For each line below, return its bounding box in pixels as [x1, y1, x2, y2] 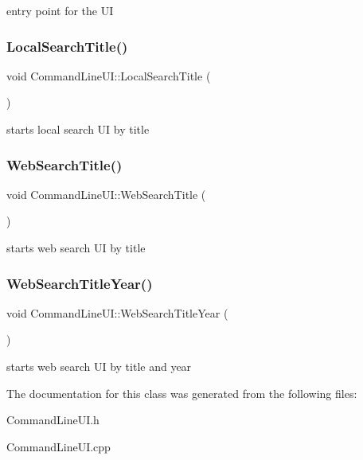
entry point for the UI [6, 2, 114, 18]
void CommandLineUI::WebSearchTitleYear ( [6, 304, 228, 321]
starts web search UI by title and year [6, 358, 192, 374]
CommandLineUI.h [6, 411, 100, 428]
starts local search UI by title [6, 121, 150, 137]
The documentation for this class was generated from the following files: [6, 384, 357, 401]
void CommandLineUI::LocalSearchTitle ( [6, 67, 211, 84]
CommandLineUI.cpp [6, 438, 111, 454]
